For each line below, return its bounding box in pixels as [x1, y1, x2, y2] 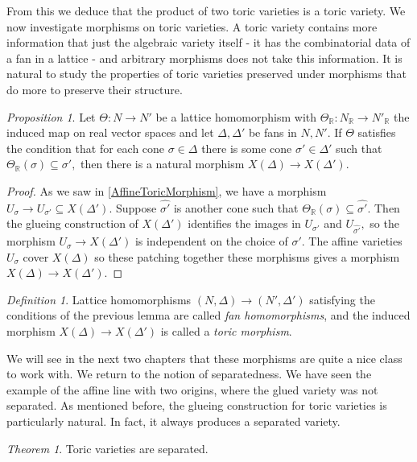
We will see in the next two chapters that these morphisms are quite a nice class [6, 349, 403, 366]
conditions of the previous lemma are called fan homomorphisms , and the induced [6, 307, 411, 324]
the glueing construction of [6, 215, 138, 232]
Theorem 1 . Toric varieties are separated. [6, 439, 208, 456]
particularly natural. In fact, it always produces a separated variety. [6, 413, 341, 430]
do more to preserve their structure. [6, 80, 183, 97]
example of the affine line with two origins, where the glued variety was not [6, 381, 378, 398]
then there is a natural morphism [81, 155, 245, 172]
